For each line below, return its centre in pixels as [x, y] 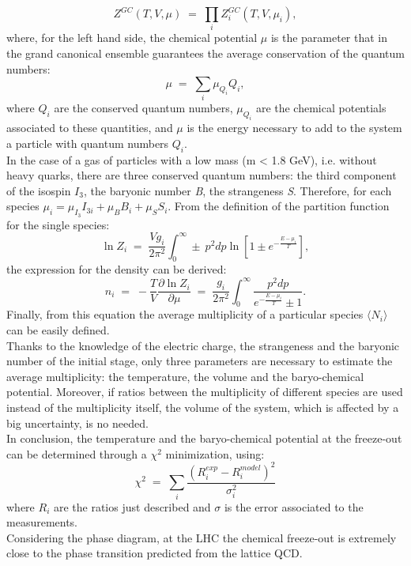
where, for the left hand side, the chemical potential [132, 38]
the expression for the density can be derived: [117, 269]
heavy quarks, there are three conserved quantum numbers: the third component [202, 175]
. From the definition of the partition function [279, 206]
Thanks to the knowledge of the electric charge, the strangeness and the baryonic [203, 345]
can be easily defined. [58, 329]
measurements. [42, 522]
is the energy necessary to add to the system [294, 128]
